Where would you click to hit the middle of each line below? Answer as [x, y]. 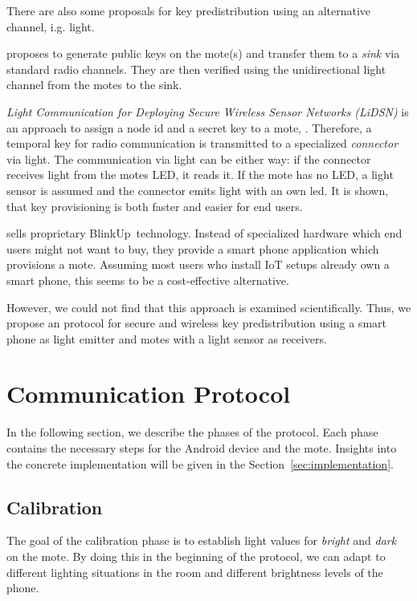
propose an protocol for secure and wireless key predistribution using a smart [196, 323]
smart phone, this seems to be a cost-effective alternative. [148, 280]
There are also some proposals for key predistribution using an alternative [189, 10]
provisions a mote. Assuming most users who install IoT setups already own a [198, 264]
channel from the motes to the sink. [94, 85]
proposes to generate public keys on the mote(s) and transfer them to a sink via [203, 53]
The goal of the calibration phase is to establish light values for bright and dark [202, 540]
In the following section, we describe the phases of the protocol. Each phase [192, 432]
